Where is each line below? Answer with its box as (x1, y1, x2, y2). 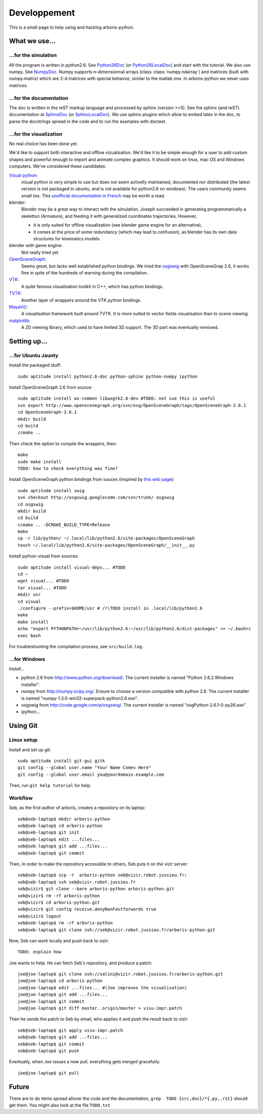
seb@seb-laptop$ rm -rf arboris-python (18, 920, 113, 926)
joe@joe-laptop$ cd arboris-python (18, 978, 103, 984)
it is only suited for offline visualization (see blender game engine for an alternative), (33, 222, 202, 228)
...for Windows (9, 655, 45, 662)
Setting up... (9, 337, 48, 346)
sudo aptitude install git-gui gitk (18, 758, 105, 764)
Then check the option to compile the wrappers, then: (9, 441, 117, 446)
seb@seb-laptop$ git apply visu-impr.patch (18, 1027, 123, 1033)
